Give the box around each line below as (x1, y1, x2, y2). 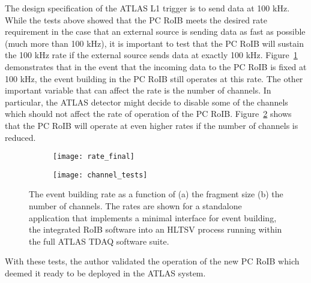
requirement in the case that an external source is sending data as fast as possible (5, 25, 306, 38)
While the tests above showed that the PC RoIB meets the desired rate (5, 13, 267, 26)
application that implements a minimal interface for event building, (29, 211, 277, 224)
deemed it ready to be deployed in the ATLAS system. (5, 267, 206, 279)
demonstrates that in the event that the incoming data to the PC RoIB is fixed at (5, 60, 307, 73)
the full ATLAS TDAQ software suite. (29, 234, 169, 247)
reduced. (5, 131, 36, 143)
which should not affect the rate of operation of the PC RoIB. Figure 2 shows (5, 107, 292, 120)
